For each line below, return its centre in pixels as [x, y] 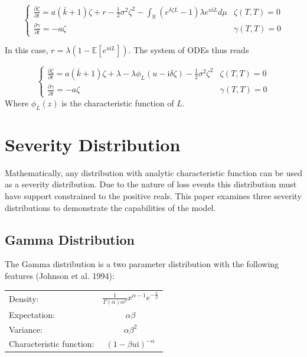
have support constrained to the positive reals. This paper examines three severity [153, 195]
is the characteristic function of [118, 103]
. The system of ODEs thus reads [189, 50]
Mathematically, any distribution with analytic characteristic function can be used [154, 172]
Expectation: [32, 314]
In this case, [27, 50]
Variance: [26, 329]
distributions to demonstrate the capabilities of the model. [110, 207]
